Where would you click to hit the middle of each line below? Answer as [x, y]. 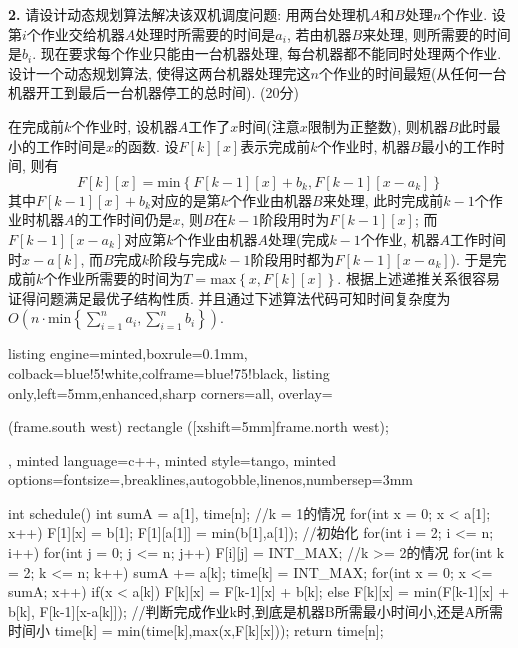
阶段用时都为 [292, 258]
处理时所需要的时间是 [205, 33]
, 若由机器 [319, 33]
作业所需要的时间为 [120, 278]
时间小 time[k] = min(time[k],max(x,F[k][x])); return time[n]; [196, 630]
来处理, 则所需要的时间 [436, 33]
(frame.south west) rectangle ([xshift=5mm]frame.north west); [198, 426]
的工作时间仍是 [123, 219]
